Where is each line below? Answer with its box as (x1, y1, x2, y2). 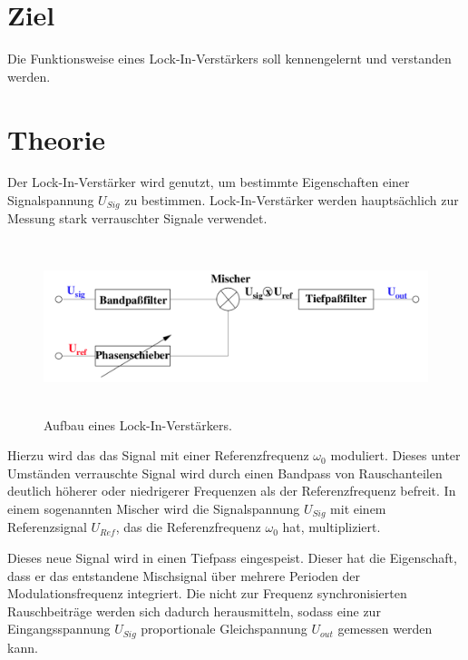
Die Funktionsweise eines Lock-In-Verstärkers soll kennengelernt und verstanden (7, 49, 452, 68)
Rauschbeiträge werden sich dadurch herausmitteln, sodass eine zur (7, 601, 381, 620)
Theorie (7, 120, 106, 157)
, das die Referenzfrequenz (115, 517, 261, 537)
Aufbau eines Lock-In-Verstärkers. (44, 415, 232, 434)
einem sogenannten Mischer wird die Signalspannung (7, 499, 300, 518)
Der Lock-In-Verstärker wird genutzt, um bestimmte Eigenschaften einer (7, 172, 410, 192)
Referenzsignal (7, 517, 87, 537)
